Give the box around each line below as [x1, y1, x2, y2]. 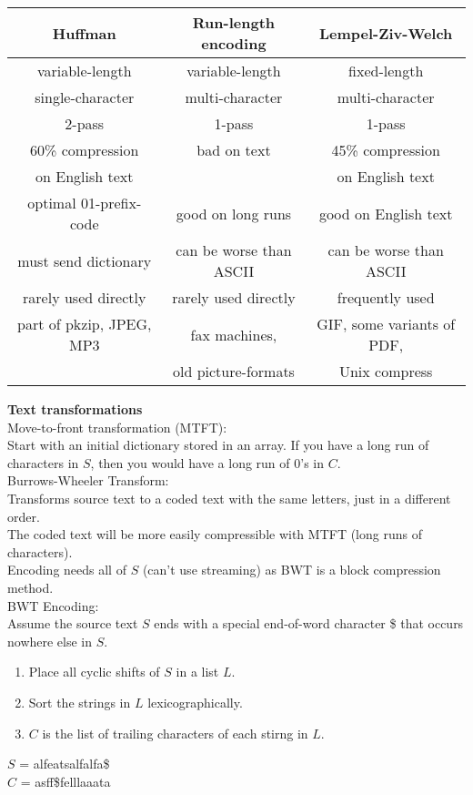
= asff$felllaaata [20, 771, 111, 790]
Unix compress [338, 361, 433, 382]
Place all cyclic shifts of [28, 662, 160, 681]
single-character [35, 87, 135, 107]
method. [7, 577, 54, 596]
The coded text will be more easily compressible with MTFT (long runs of [7, 525, 422, 544]
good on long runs [176, 202, 292, 224]
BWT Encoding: [7, 596, 99, 615]
